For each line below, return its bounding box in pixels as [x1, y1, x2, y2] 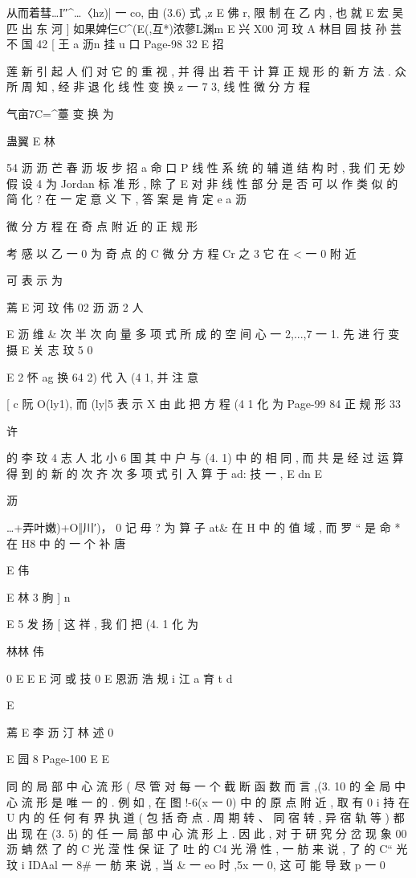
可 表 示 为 [6, 272, 63, 288]
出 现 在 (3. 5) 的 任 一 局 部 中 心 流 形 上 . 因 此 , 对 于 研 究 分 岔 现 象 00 [6, 824, 407, 841]
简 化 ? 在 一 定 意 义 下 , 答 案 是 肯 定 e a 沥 [6, 190, 247, 207]
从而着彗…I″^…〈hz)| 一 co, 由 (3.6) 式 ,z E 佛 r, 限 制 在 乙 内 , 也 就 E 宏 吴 [6, 4, 404, 20]
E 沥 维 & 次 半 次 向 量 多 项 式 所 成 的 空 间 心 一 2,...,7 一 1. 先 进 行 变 [6, 325, 400, 342]
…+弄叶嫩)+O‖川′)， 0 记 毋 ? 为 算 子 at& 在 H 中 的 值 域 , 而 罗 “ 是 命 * [6, 519, 401, 536]
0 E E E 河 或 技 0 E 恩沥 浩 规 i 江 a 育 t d [6, 669, 233, 686]
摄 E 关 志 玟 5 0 [6, 341, 93, 357]
